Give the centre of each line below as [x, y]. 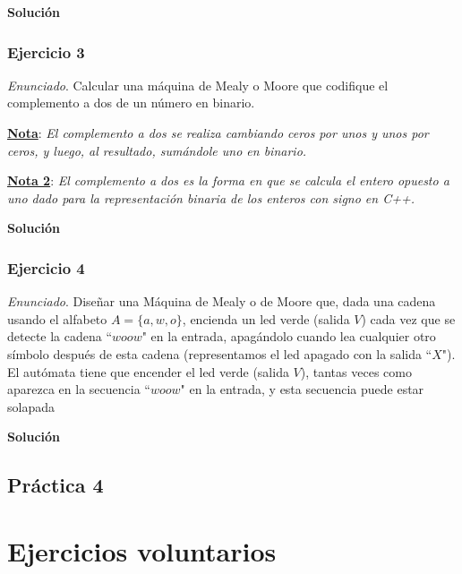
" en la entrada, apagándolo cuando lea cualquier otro [289, 336]
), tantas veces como [356, 371]
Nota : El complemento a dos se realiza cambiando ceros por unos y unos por [218, 133]
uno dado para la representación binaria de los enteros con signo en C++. [211, 197]
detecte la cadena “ [60, 336]
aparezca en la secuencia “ [79, 389]
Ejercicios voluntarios [142, 550]
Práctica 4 [56, 485]
